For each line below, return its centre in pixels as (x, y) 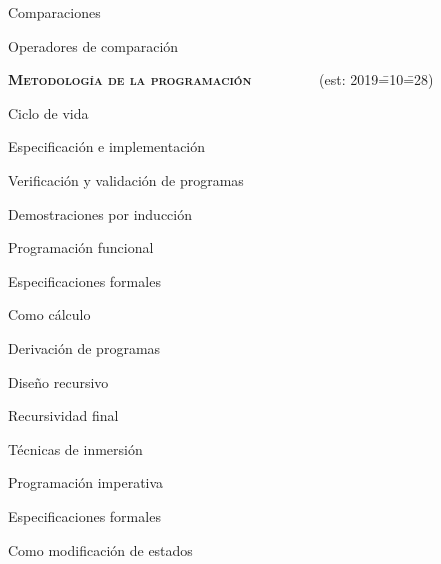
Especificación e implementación (107, 146)
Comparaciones (54, 12)
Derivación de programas (84, 347)
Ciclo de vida (48, 112)
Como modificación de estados (100, 549)
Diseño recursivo (58, 381)
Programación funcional (81, 247)
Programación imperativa (86, 482)
